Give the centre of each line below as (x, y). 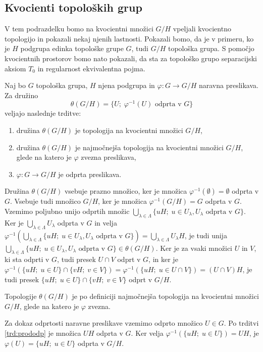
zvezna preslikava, (109, 157)
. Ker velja (147, 333)
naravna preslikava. (228, 85)
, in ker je (163, 259)
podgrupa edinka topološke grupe (72, 48)
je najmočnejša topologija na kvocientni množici (149, 147)
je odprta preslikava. (90, 174)
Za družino (21, 95)
